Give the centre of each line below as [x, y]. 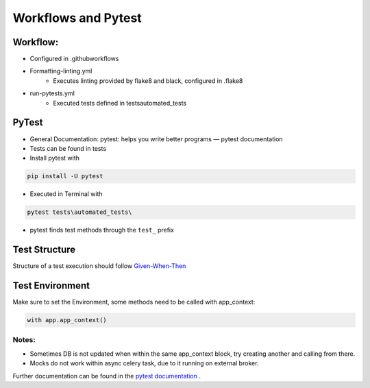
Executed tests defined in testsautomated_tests [120, 103]
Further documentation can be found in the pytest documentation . [107, 376]
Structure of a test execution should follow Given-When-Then [99, 266]
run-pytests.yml [52, 93]
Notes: [24, 340]
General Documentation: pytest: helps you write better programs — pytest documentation [157, 139]
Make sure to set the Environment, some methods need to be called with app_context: [134, 302]
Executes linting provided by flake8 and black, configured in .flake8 [148, 81]
